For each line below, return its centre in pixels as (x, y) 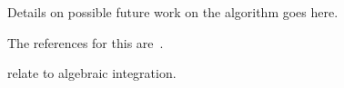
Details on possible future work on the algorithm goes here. (173, 12)
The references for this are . (86, 42)
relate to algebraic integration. (92, 73)
